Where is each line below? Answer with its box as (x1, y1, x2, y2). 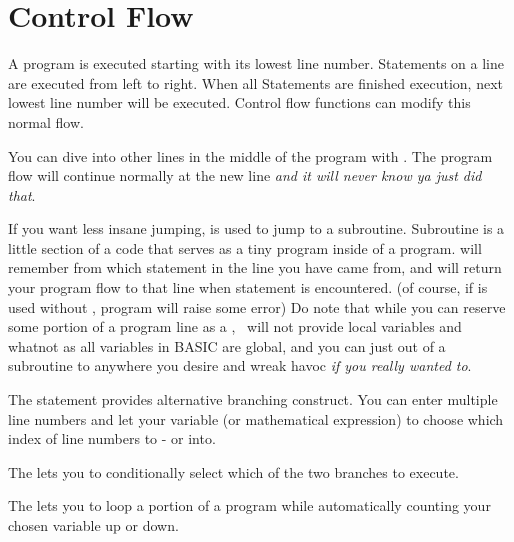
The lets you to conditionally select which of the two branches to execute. (8, 461, 459, 482)
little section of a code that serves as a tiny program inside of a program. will (8, 237, 482, 258)
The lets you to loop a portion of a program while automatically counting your (8, 495, 491, 516)
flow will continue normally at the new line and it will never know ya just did (8, 165, 482, 186)
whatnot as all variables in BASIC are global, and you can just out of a (8, 335, 446, 356)
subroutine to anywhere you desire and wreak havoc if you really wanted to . (8, 355, 472, 376)
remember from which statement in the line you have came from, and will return (8, 257, 502, 278)
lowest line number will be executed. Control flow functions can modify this (8, 92, 471, 113)
